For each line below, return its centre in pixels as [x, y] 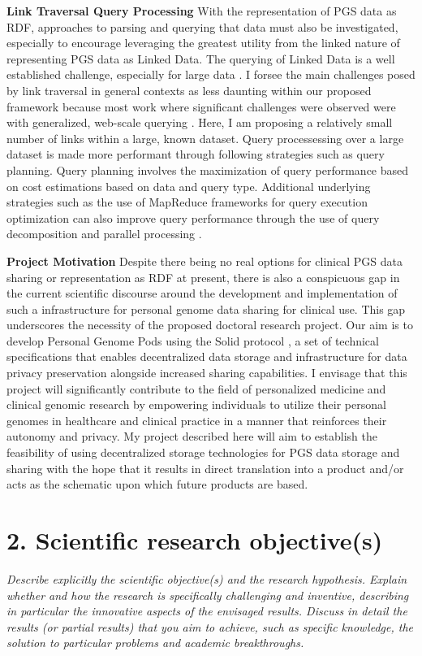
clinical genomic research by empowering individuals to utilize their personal [196, 404]
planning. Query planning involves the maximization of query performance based [208, 169]
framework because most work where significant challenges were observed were [201, 106]
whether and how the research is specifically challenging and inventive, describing [208, 595]
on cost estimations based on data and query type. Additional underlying [189, 186]
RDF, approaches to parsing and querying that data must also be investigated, [202, 26]
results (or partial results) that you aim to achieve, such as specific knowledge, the [210, 626]
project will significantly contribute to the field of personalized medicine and [196, 388]
